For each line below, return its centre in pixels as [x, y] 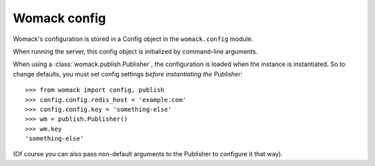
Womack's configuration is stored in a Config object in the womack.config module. [133, 39]
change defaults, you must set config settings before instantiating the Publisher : [128, 74]
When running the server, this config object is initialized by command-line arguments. [135, 51]
